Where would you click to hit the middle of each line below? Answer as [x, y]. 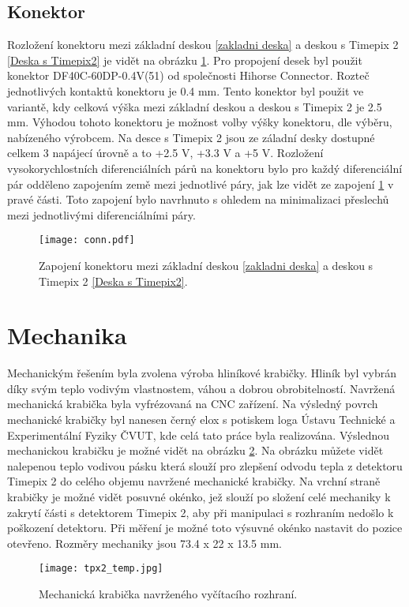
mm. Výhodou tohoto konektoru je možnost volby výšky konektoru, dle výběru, [200, 122]
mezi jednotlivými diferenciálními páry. [101, 214]
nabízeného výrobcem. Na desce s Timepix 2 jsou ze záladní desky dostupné [191, 137]
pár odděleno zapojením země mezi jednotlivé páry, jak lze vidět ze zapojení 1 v [201, 184]
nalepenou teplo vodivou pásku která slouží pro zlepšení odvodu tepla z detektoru [205, 465]
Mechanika [67, 335]
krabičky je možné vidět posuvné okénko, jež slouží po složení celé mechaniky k [199, 497]
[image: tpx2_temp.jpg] [101, 569]
